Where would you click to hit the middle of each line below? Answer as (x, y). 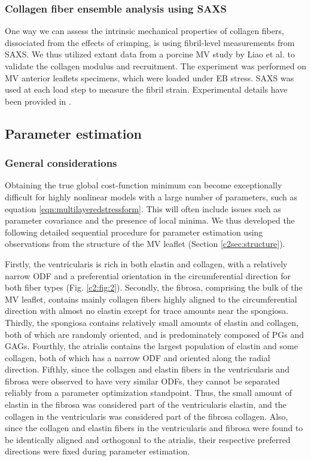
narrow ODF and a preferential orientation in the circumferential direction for (148, 275)
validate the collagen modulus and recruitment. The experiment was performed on (155, 66)
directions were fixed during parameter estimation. (97, 451)
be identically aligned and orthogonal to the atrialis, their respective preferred (148, 439)
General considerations (61, 163)
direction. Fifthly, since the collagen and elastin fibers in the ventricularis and (147, 369)
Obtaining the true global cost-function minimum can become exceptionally (144, 185)
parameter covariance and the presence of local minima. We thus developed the (150, 220)
